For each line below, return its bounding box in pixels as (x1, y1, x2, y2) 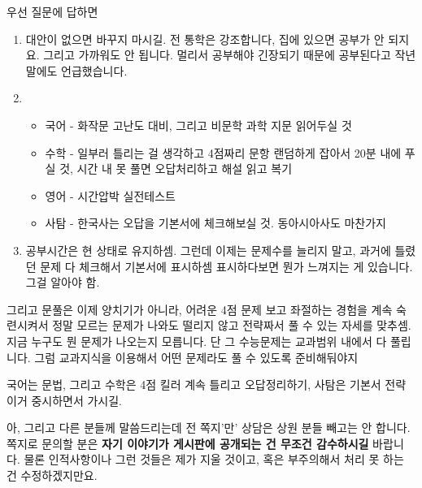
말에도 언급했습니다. (25, 62, 128, 79)
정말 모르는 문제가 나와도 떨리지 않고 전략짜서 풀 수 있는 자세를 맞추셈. (52, 317, 411, 334)
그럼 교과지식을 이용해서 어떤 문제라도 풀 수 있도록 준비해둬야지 (34, 348, 359, 365)
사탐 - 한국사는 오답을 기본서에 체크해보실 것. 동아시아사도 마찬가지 (45, 214, 386, 231)
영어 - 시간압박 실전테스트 (45, 187, 176, 204)
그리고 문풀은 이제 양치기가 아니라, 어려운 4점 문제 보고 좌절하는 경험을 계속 (7, 300, 393, 317)
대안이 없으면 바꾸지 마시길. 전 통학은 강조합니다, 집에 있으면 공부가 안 (25, 30, 385, 47)
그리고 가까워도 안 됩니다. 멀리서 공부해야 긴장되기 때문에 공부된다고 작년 (43, 46, 416, 63)
